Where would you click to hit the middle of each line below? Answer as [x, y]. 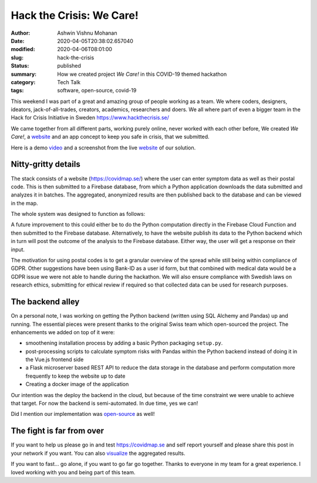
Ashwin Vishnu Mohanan [87, 33]
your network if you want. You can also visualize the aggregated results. [98, 453]
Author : [21, 33]
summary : [24, 74]
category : [23, 82]
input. [18, 249]
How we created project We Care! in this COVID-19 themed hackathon [142, 74]
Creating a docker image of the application [77, 384]
